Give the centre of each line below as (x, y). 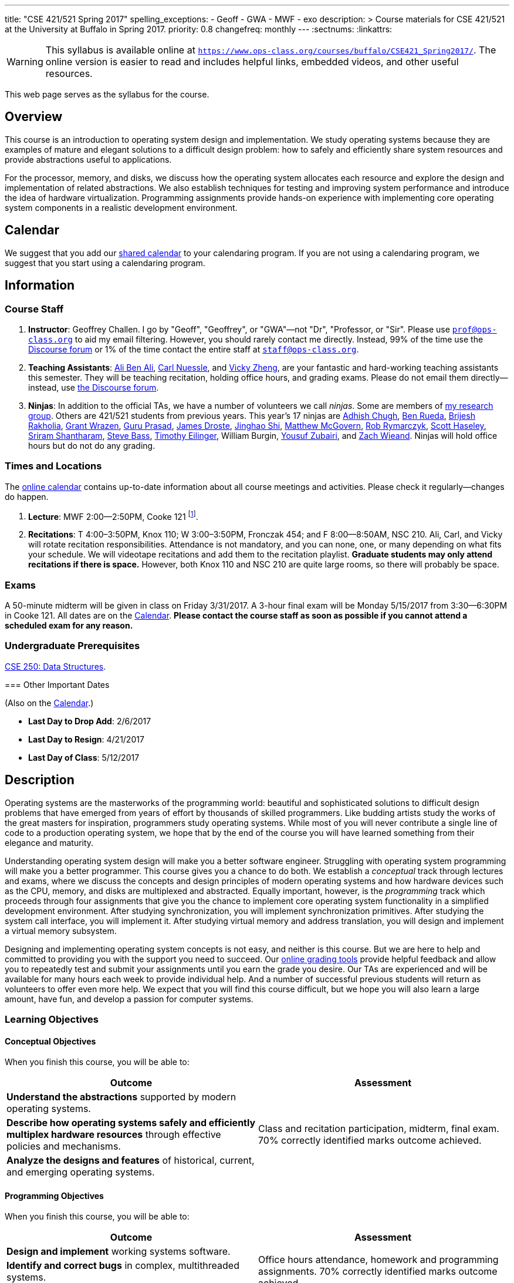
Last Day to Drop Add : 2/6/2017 (90, 721)
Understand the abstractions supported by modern (121, 1097)
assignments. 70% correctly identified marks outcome (378, 1272)
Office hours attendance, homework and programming (378, 1260)
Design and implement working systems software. (119, 1252)
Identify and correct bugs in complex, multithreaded (123, 1266)
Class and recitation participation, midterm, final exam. (379, 1129)
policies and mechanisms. (64, 1146)
